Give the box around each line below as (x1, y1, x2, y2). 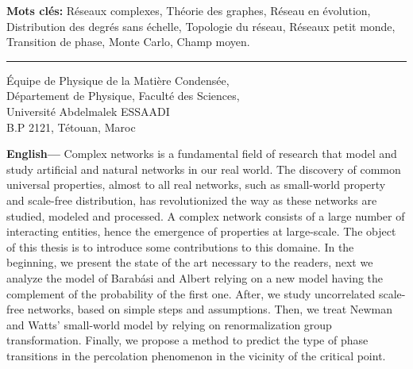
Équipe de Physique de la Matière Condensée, (6, 71, 230, 88)
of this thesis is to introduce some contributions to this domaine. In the (6, 238, 354, 255)
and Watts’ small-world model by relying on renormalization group (6, 316, 332, 332)
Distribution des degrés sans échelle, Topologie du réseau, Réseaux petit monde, (6, 17, 396, 34)
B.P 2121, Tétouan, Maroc (6, 118, 136, 135)
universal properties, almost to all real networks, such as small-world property (6, 176, 386, 193)
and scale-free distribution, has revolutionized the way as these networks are (6, 191, 377, 208)
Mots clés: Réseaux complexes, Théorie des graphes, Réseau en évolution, (6, 2, 371, 18)
